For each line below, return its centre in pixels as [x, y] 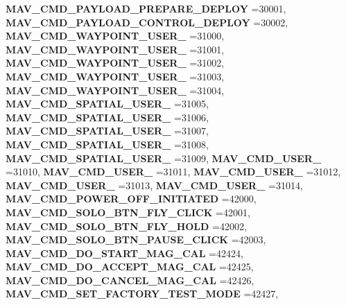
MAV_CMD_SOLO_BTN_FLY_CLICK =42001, [128, 212]
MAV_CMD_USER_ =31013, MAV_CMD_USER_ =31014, [154, 185]
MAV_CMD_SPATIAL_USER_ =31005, [107, 104]
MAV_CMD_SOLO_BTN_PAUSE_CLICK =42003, [136, 239]
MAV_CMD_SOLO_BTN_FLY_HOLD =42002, [126, 226]
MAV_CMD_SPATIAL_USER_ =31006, [107, 117]
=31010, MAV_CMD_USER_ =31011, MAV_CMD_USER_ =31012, [173, 172]
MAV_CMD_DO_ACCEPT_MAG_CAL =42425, [130, 267]
